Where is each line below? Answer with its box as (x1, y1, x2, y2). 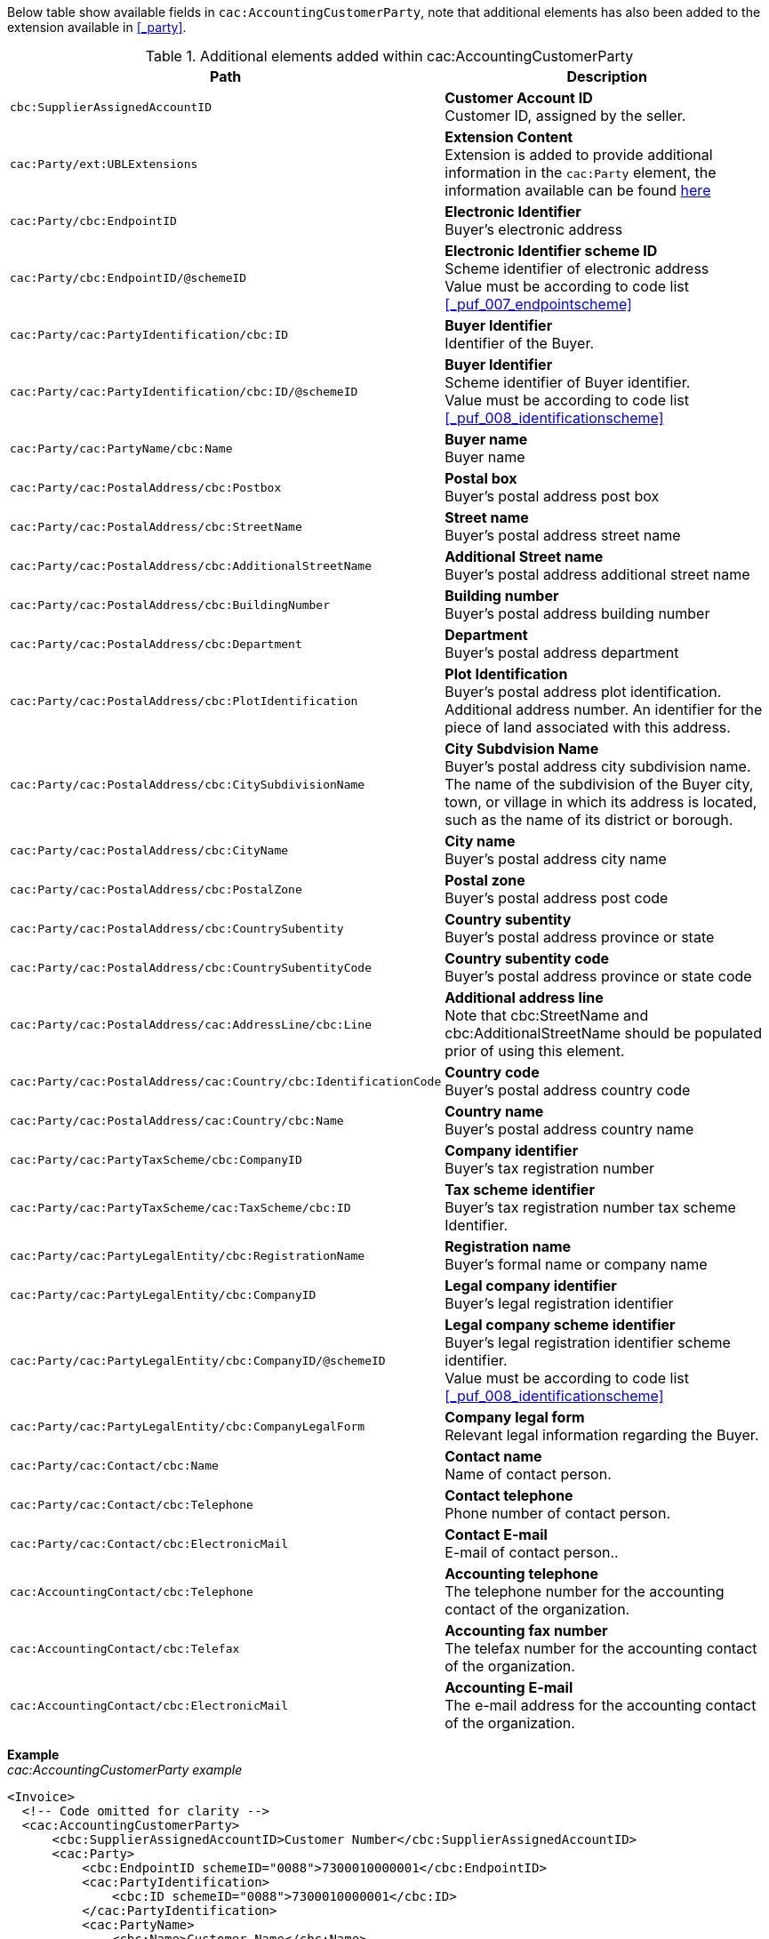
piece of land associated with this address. (445, 718, 731, 736)
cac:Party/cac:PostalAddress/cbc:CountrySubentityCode (10, 960, 372, 974)
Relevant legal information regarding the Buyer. (445, 1426, 759, 1444)
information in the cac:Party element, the (445, 164, 717, 181)
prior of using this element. (445, 1042, 625, 1060)
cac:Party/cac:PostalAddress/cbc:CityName (10, 843, 289, 857)
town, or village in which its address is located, (445, 793, 757, 811)
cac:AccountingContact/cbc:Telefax (10, 1641, 240, 1655)
